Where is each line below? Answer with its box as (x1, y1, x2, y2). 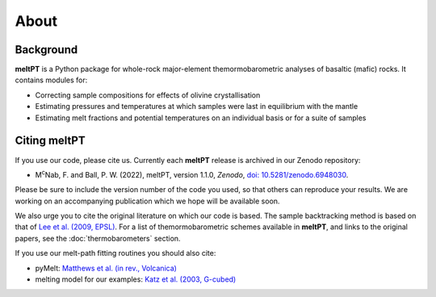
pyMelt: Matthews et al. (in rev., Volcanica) (35, 263, 178, 273)
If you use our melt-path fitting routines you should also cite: (15, 249, 216, 258)
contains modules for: (15, 75, 88, 85)
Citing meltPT (15, 134, 86, 148)
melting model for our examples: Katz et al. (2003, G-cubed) (35, 274, 237, 284)
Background (15, 43, 78, 56)
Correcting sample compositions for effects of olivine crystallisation (35, 90, 261, 100)
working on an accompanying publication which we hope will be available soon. (15, 196, 280, 206)
